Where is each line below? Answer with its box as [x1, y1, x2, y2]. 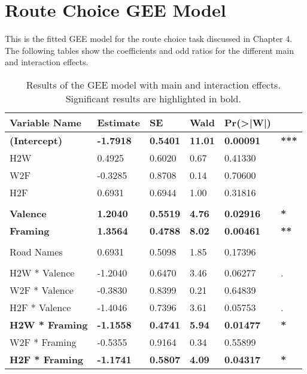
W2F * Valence [10, 282, 74, 297]
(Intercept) [10, 133, 63, 147]
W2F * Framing [10, 335, 77, 349]
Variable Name [10, 115, 81, 129]
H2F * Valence [10, 300, 71, 314]
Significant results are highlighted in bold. [65, 91, 241, 105]
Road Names [10, 244, 63, 259]
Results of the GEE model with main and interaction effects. [26, 77, 281, 92]
